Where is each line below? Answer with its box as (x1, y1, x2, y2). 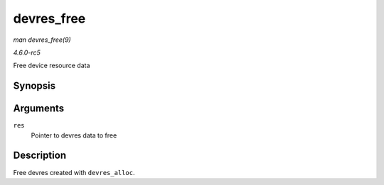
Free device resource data (13, 61, 90, 70)
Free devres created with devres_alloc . (13, 168, 135, 176)
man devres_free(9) (13, 35, 71, 44)
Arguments (13, 103, 65, 115)
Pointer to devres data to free (31, 131, 117, 140)
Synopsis (13, 80, 56, 92)
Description (13, 150, 67, 162)
